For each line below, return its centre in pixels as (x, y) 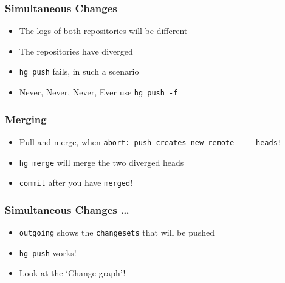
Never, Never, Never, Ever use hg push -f (98, 92)
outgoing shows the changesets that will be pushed (117, 232)
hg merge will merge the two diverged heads (101, 162)
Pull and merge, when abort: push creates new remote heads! (150, 141)
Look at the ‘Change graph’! (72, 273)
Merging (26, 119)
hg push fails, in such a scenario (79, 71)
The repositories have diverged (76, 51)
